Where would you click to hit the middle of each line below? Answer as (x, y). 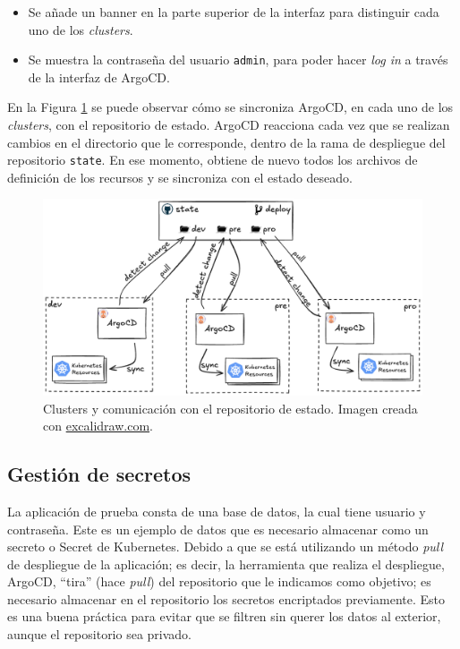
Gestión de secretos (99, 474)
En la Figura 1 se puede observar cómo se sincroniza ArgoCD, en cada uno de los (230, 107)
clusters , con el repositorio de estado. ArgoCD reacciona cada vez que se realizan (229, 125)
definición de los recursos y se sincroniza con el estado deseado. (180, 177)
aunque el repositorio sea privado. (100, 634)
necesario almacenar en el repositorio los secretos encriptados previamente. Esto (226, 598)
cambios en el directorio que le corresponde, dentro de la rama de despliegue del (226, 142)
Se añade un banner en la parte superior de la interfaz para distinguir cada (234, 12)
